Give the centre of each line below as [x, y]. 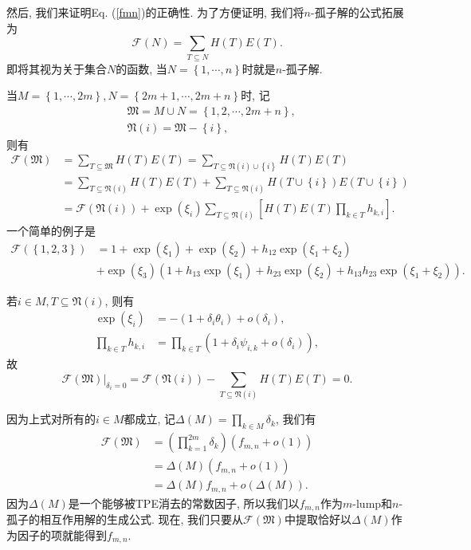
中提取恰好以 [318, 519]
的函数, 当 [141, 68]
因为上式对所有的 [51, 419]
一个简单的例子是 [51, 231]
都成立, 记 [150, 419]
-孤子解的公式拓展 [357, 12]
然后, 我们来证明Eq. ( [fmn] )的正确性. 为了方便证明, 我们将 [155, 12]
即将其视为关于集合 [57, 68]
